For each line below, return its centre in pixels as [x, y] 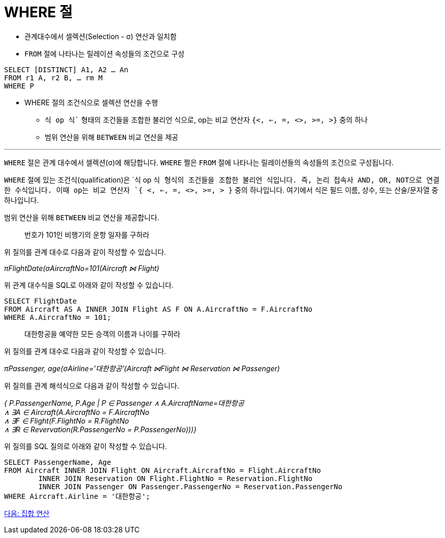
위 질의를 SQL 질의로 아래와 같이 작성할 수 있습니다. [86, 446]
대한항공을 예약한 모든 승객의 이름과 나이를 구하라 [102, 334]
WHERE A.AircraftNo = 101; [58, 317]
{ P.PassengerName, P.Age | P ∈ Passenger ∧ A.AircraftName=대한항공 [124, 403]
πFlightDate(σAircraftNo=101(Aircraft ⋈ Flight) [82, 268]
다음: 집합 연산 [27, 513]
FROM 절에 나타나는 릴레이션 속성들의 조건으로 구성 [104, 53]
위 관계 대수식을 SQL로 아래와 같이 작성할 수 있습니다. [89, 285]
